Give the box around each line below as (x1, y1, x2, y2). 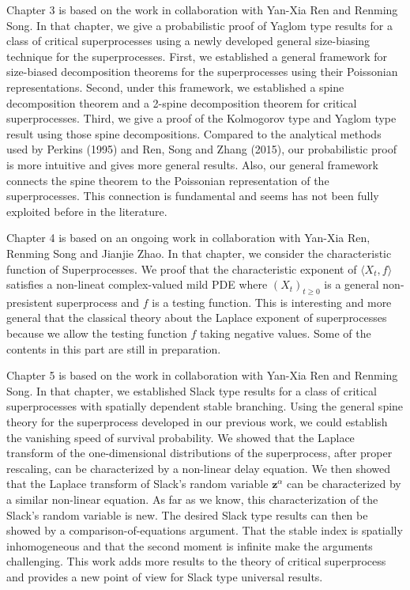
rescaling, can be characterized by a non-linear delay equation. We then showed (6, 460, 391, 476)
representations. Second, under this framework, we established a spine (6, 78, 344, 95)
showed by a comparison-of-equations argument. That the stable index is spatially (6, 522, 403, 539)
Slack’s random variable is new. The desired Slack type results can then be (6, 506, 368, 523)
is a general (324, 276, 379, 293)
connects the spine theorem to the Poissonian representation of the (6, 172, 329, 188)
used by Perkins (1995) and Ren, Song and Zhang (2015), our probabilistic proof (6, 141, 397, 157)
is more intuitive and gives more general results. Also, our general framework (6, 156, 378, 172)
